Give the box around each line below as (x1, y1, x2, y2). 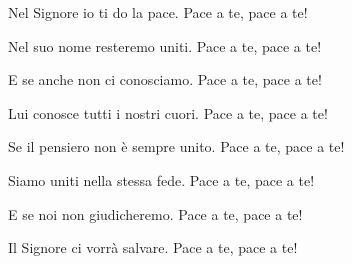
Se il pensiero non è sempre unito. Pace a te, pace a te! (8, 136, 345, 157)
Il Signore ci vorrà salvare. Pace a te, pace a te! (8, 237, 298, 258)
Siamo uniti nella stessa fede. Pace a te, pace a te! (8, 169, 315, 190)
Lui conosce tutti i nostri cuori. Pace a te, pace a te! (8, 102, 328, 123)
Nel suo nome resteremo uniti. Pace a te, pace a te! (8, 35, 322, 56)
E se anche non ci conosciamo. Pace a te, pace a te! (8, 69, 322, 90)
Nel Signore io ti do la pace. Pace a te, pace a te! (8, 2, 308, 22)
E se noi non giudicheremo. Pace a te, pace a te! (8, 203, 303, 224)
